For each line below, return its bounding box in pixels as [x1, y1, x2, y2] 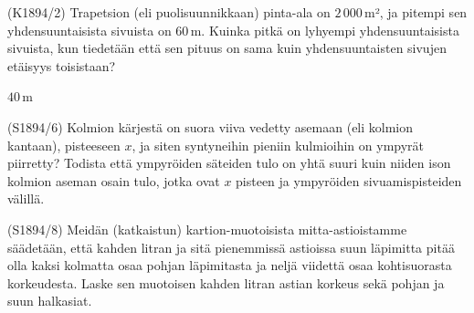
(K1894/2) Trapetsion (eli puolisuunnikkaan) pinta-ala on [7, 3, 331, 21]
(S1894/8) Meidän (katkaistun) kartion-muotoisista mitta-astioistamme [7, 219, 407, 238]
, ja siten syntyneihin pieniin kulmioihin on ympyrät [132, 135, 425, 154]
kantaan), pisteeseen [7, 135, 121, 154]
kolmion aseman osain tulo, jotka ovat [7, 171, 220, 190]
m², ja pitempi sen [364, 3, 468, 21]
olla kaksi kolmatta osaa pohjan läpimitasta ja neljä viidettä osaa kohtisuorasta [7, 256, 452, 275]
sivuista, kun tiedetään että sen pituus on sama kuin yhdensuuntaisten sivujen [7, 38, 447, 57]
